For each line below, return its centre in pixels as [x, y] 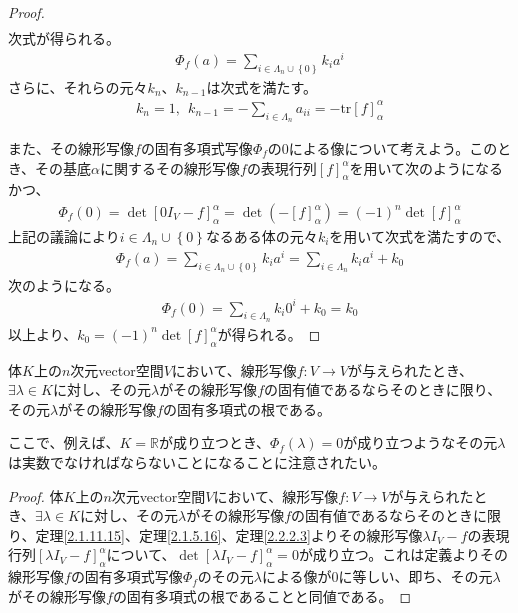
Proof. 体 [36, 495]
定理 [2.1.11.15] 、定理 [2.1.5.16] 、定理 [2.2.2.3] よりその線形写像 [229, 534]
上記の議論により [64, 236]
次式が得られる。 [64, 38]
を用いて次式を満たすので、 [420, 236]
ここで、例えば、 [64, 442]
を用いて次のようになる [426, 167]
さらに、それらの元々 [78, 86]
